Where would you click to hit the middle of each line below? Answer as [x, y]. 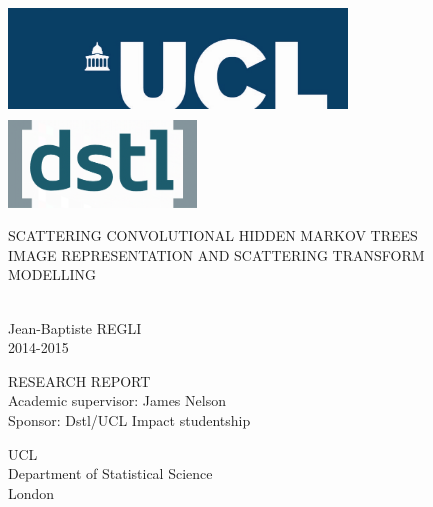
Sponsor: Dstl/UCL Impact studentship [129, 419]
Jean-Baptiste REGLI [75, 327]
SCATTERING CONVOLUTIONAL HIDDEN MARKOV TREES [213, 235]
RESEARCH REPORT [79, 380]
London [31, 492]
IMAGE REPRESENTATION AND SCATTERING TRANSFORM [216, 254]
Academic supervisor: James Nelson [117, 400]
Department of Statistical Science [110, 473]
